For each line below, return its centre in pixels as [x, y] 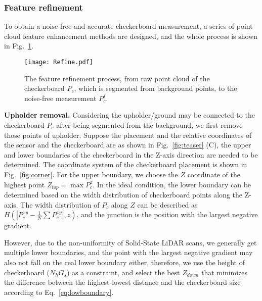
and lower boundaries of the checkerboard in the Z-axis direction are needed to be [131, 154]
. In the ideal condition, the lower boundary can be [172, 184]
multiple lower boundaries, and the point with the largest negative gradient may [128, 252]
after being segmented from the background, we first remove [149, 125]
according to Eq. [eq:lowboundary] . [59, 292]
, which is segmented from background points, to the [156, 88]
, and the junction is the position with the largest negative [167, 214]
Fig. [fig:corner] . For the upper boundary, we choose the [91, 174]
